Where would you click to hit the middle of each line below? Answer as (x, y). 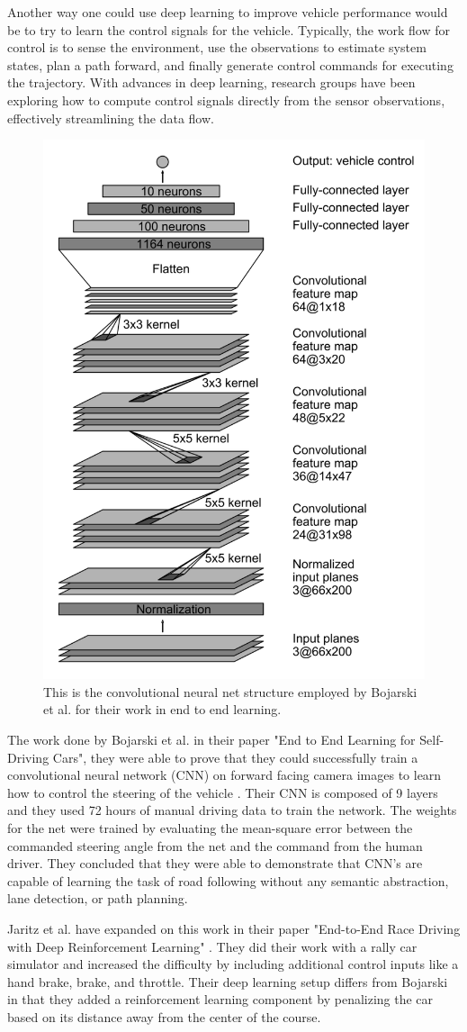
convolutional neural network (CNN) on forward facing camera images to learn (225, 775)
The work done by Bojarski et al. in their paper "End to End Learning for (211, 740)
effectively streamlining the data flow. (111, 118)
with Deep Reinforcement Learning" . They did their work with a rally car (212, 946)
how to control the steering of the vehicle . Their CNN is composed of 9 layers (223, 792)
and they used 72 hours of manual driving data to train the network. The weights (232, 810)
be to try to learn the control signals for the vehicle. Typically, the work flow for (229, 29)
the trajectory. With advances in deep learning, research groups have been (211, 82)
